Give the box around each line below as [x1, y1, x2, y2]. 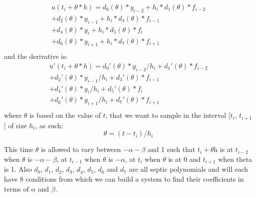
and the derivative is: [4, 51, 68, 61]
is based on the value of [29, 110, 101, 120]
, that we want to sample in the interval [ [105, 110, 230, 120]
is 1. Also [4, 164, 32, 174]
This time [4, 144, 34, 154]
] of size [4, 120, 27, 130]
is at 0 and [168, 153, 201, 164]
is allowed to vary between [41, 144, 121, 154]
